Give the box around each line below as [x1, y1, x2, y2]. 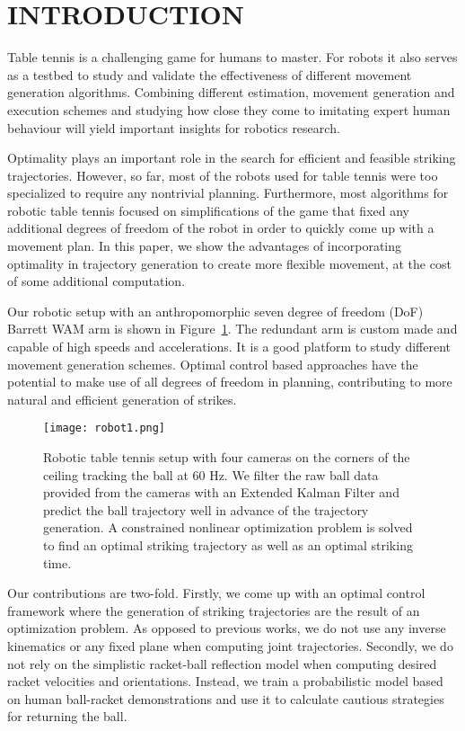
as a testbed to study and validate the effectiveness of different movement [7, 65, 412, 84]
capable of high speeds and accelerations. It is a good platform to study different [7, 337, 452, 356]
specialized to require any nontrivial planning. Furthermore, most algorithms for [7, 183, 449, 202]
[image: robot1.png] [43, 422, 166, 435]
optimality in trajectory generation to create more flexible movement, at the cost [7, 254, 452, 272]
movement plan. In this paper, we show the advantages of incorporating [7, 236, 402, 255]
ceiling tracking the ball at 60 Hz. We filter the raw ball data [43, 465, 379, 484]
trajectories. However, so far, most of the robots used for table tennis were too [7, 165, 438, 184]
